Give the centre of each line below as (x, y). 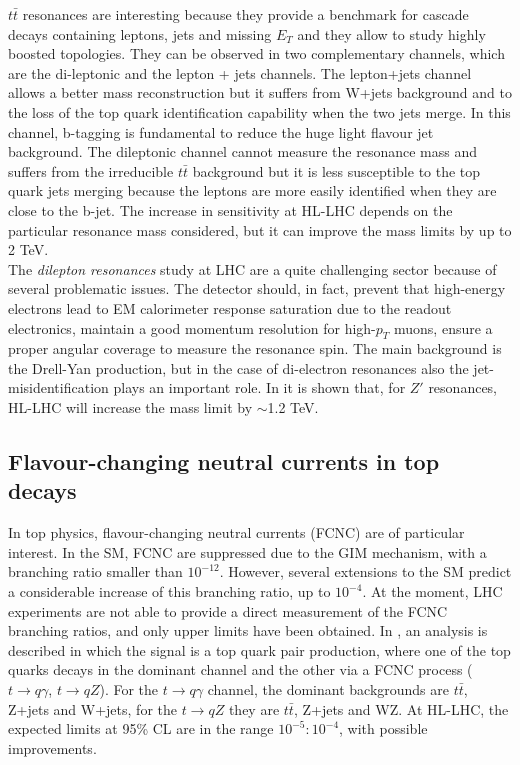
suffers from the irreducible (91, 170)
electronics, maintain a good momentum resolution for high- (192, 327)
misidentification (58, 387)
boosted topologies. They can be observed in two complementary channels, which (256, 53)
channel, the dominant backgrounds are (328, 689)
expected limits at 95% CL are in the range (141, 728)
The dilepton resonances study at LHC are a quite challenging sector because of (252, 268)
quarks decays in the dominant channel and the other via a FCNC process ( (240, 669)
